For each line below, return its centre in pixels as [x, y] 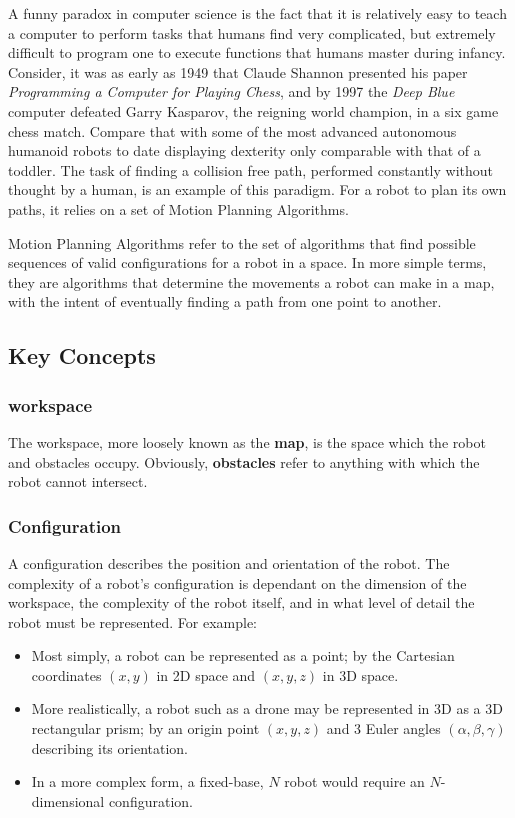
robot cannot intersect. [78, 481]
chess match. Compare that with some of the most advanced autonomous [232, 130]
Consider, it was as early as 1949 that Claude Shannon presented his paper [238, 71]
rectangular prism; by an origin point [145, 728]
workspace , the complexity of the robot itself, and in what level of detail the [241, 602]
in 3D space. [360, 674]
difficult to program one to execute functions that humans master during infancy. [257, 52]
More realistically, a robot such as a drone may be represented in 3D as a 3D [267, 708]
